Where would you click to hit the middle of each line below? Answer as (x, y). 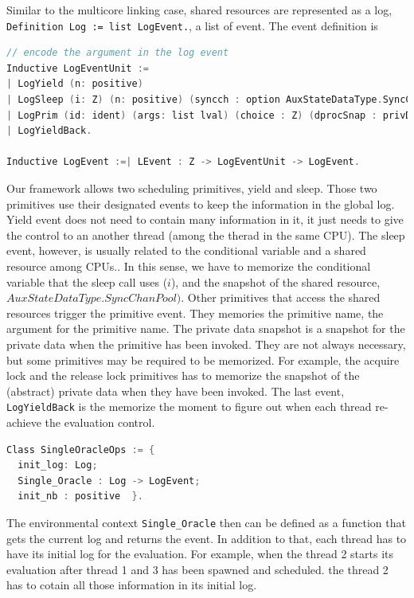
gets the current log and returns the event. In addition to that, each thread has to (207, 538)
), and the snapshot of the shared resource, (275, 281)
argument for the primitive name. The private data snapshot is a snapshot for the (206, 328)
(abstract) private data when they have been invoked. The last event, (176, 391)
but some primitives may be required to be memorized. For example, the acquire (203, 360)
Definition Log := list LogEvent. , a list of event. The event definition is (192, 25)
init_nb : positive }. (80, 496)
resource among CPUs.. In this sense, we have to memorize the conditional (189, 266)
